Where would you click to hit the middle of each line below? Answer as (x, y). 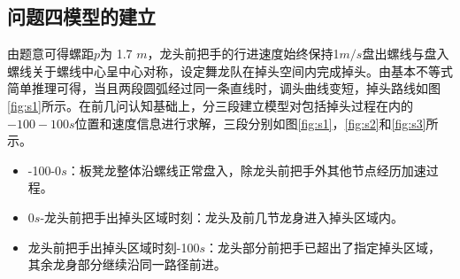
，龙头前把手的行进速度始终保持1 (243, 54)
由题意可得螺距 (50, 54)
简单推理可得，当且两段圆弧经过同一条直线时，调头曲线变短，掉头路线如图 (224, 88)
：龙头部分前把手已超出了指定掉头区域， (323, 247)
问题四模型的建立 (81, 16)
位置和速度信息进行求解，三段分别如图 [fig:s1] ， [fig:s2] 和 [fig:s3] (250, 123)
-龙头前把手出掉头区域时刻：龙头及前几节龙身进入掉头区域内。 (222, 217)
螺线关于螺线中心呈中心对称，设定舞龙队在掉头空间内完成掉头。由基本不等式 (230, 70)
